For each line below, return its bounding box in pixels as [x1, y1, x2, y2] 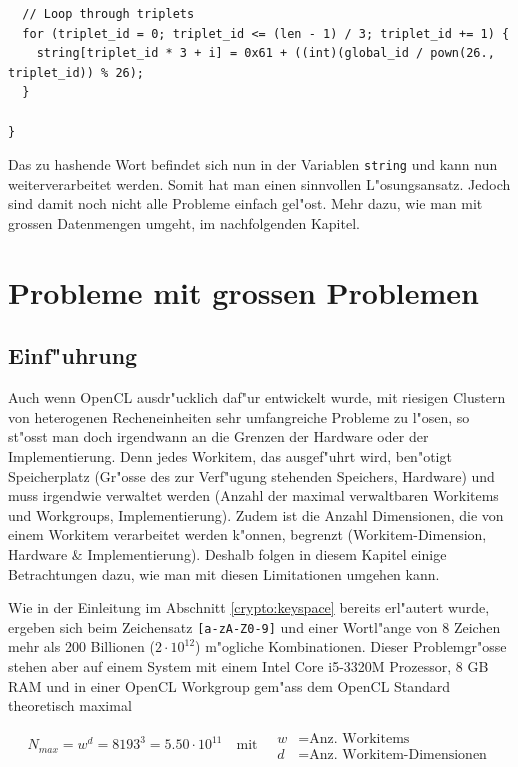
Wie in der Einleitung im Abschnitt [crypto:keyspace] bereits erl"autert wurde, [8, 597, 490, 618]
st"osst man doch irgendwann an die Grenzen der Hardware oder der [8, 426, 429, 447]
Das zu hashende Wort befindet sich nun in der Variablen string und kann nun [8, 154, 498, 175]
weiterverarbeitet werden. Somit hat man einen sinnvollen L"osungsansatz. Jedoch [8, 173, 511, 194]
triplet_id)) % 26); [8, 65, 145, 80]
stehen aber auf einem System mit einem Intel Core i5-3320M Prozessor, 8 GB [8, 655, 489, 676]
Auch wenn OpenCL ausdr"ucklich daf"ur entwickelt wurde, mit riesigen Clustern [8, 387, 506, 408]
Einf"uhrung [8, 340, 138, 371]
